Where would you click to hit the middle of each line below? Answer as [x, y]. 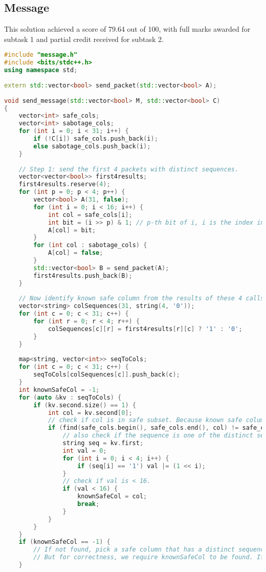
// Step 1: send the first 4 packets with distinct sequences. [129, 169]
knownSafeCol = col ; [112, 497]
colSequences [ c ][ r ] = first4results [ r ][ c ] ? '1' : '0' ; [145, 329]
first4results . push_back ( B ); [83, 276]
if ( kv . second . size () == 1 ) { [85, 405]
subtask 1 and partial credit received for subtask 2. [84, 39]
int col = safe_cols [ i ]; [90, 215]
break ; [88, 504]
